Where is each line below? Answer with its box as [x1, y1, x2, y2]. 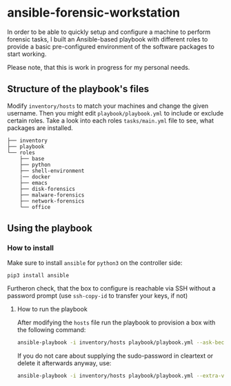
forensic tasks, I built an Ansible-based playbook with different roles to [7, 35, 208, 43]
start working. [7, 50, 47, 58]
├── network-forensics [19, 197, 85, 205]
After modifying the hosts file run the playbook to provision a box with [17, 318, 216, 327]
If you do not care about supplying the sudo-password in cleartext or [17, 351, 214, 360]
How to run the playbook [17, 305, 88, 313]
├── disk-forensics [19, 185, 76, 192]
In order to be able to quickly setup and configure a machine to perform [7, 28, 211, 36]
